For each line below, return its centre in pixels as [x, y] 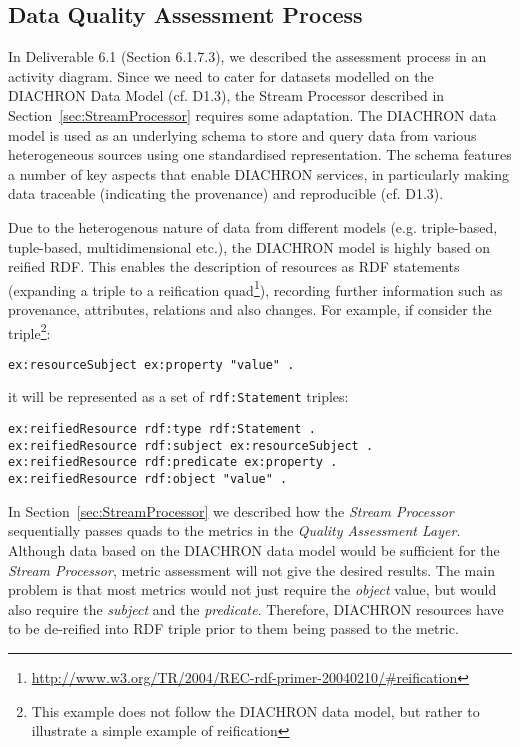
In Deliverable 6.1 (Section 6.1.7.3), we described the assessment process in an [247, 56]
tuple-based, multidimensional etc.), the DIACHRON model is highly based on [249, 246]
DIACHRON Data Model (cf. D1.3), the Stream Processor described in [226, 95]
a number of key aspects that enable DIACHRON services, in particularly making [258, 173]
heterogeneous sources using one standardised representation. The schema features [260, 154]
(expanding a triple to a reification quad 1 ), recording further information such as [255, 288]
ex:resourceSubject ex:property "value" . [151, 364]
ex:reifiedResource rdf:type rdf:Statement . [162, 429]
